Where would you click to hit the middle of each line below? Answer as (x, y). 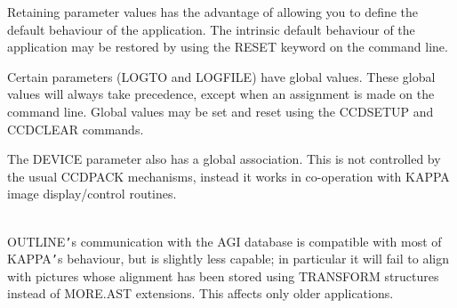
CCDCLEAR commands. (76, 129)
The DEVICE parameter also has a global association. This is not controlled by (224, 159)
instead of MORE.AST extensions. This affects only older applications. (200, 293)
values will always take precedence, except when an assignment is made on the (221, 94)
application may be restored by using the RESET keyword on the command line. (228, 47)
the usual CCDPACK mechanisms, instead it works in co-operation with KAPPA (228, 176)
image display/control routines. (92, 194)
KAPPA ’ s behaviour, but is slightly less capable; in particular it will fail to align (228, 259)
